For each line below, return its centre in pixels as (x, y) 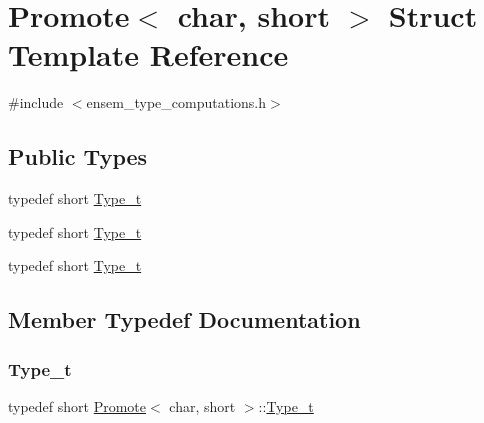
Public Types (78, 156)
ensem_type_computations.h (176, 102)
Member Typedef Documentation (184, 319)
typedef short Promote (77, 405)
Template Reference (148, 54)
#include (36, 102)
